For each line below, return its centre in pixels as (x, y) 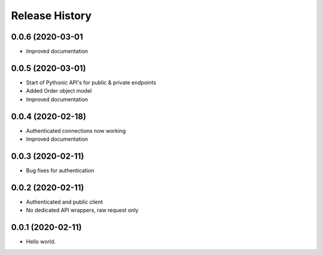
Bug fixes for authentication (60, 170)
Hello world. (41, 242)
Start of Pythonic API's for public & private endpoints (91, 82)
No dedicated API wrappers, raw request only (82, 210)
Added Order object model (59, 91)
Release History (51, 16)
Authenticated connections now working (76, 130)
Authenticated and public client (64, 202)
